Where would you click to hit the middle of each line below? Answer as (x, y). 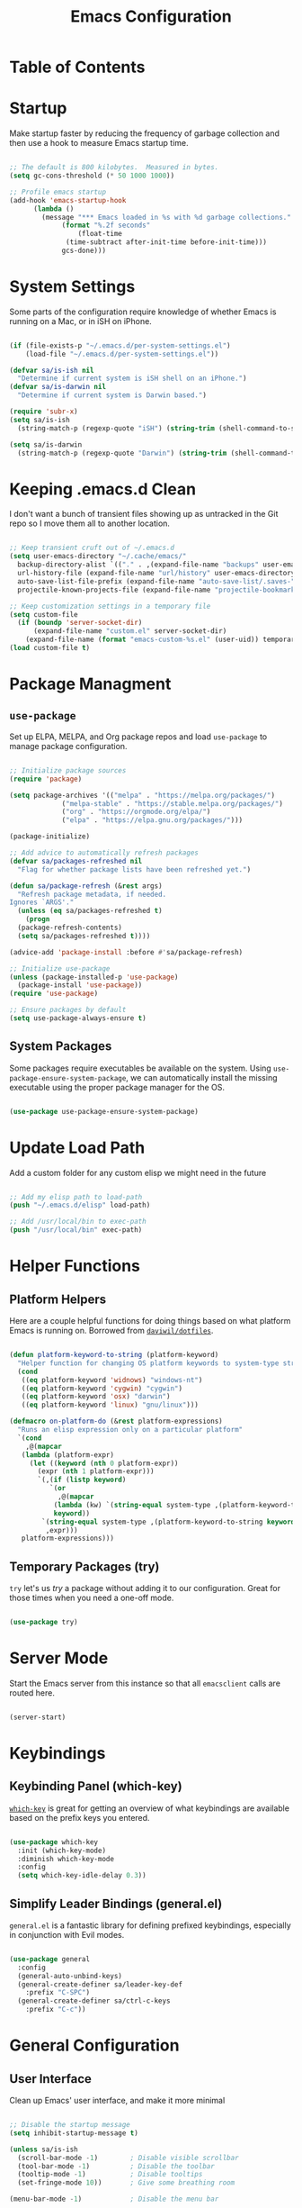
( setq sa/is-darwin (46, 444)
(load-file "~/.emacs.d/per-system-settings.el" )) (122, 354)
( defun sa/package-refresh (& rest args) (86, 886)
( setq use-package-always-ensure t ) (78, 1018)
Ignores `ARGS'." (42, 902)
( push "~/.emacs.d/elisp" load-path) (80, 1205)
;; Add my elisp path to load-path (76, 1197)
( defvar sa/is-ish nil (52, 370)
